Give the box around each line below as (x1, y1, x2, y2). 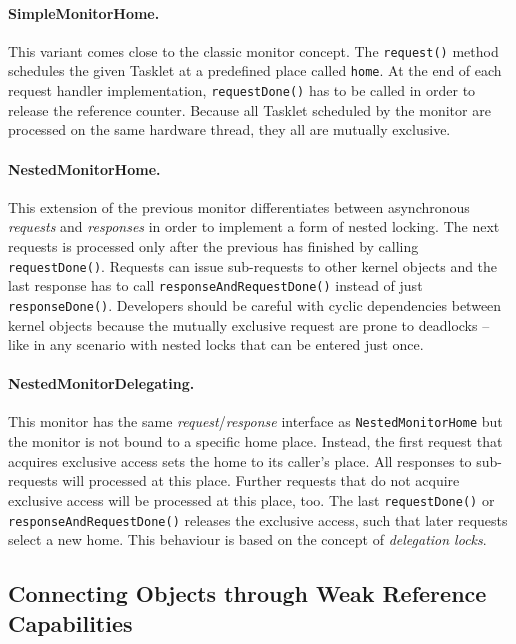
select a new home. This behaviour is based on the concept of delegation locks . (8, 529, 487, 550)
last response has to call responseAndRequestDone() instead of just (8, 275, 423, 296)
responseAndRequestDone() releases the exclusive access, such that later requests (8, 509, 508, 530)
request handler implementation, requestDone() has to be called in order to (8, 80, 476, 101)
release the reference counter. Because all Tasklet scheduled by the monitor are (8, 99, 491, 120)
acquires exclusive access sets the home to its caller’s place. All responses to (8, 450, 472, 471)
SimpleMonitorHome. (8, 2, 160, 23)
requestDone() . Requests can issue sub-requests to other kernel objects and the (8, 255, 498, 276)
